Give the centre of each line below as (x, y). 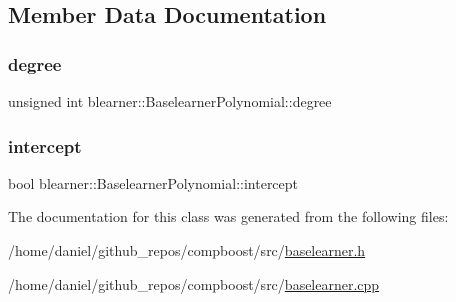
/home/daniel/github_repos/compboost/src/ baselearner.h (187, 250)
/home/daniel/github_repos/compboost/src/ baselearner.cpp (194, 283)
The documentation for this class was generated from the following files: (228, 216)
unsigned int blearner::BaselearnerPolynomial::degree (170, 101)
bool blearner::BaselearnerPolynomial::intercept (153, 182)
